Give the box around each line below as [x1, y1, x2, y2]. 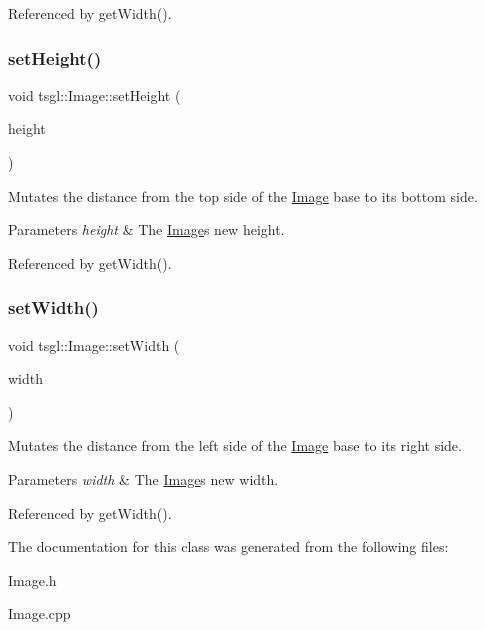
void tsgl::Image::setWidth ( [8, 334, 180, 355]
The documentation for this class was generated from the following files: [8, 536, 449, 557]
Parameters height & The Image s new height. [8, 219, 285, 240]
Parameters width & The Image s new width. [8, 468, 279, 489]
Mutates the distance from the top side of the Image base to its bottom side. [8, 185, 478, 206]
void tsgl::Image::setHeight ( [8, 84, 181, 105]
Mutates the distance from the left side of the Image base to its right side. [8, 435, 462, 456]
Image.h [8, 569, 57, 590]
